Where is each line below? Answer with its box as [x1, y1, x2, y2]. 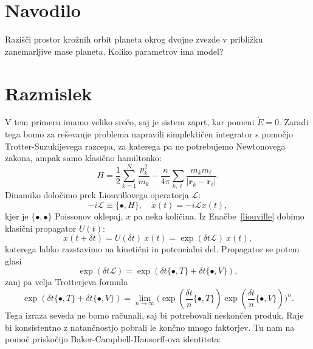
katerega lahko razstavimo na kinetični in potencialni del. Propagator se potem [5, 243, 300, 255]
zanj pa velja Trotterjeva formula [5, 275, 128, 288]
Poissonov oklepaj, [55, 210, 123, 223]
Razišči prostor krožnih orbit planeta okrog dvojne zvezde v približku [5, 33, 263, 46]
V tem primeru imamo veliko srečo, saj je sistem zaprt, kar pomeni [5, 116, 255, 128]
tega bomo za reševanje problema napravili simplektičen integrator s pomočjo [5, 128, 294, 140]
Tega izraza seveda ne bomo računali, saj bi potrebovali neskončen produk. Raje [5, 309, 304, 322]
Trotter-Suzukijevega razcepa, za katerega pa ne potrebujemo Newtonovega [5, 139, 286, 152]
